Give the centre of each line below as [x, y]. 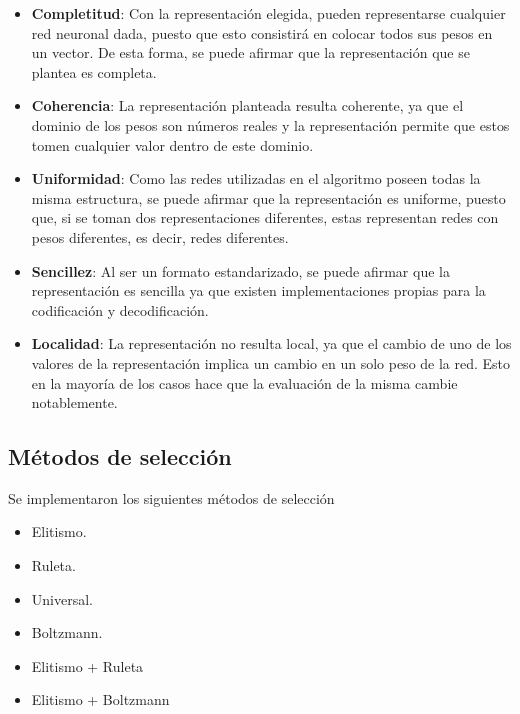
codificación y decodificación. [120, 309]
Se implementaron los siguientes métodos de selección [171, 497]
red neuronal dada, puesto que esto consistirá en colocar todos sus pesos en [262, 32]
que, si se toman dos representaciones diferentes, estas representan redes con [265, 217]
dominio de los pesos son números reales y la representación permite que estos [270, 124]
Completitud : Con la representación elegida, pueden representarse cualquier [268, 13]
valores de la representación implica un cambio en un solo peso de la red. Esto [271, 362]
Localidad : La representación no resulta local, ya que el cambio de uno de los [271, 343]
